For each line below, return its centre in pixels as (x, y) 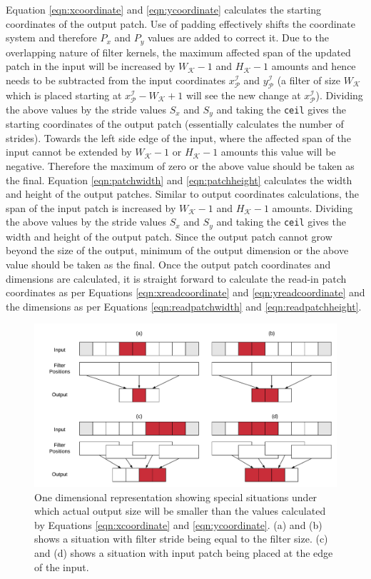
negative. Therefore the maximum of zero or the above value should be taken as (180, 166)
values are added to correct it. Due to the (238, 37)
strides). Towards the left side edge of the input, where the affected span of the (178, 137)
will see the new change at (243, 95)
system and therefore (51, 37)
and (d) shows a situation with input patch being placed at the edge (184, 552)
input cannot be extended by (69, 152)
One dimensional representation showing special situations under (176, 497)
